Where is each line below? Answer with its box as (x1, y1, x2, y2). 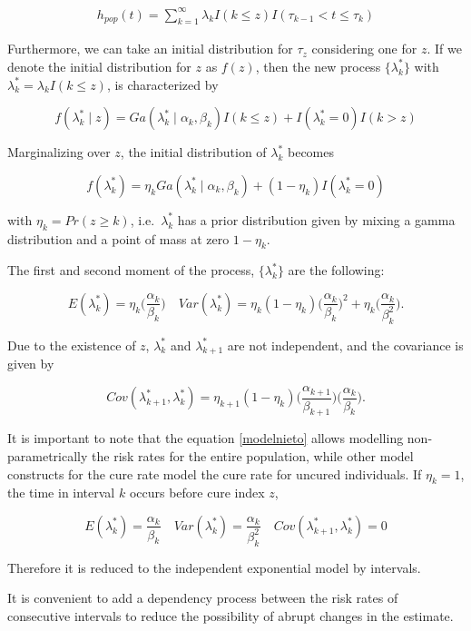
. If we (427, 39, 462, 58)
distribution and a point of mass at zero (7, 229, 230, 248)
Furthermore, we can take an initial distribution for (7, 39, 293, 58)
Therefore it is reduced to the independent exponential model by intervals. (7, 557, 421, 577)
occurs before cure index (129, 483, 265, 502)
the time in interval (7, 483, 115, 502)
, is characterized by (106, 74, 219, 94)
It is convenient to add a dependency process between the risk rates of (7, 588, 398, 607)
